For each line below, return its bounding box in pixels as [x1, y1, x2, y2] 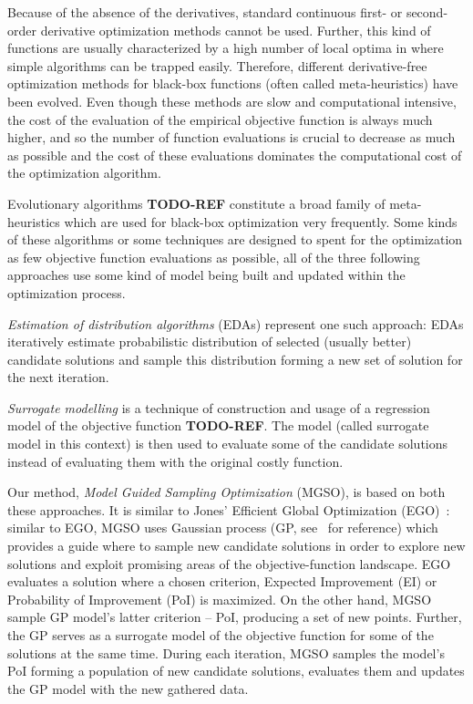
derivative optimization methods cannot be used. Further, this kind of [40, 20, 431, 39]
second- [406, 3, 448, 21]
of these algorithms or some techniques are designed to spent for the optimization [7, 230, 463, 249]
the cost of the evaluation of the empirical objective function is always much [7, 109, 433, 129]
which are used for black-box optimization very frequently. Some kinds [64, 212, 458, 231]
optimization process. [7, 283, 126, 302]
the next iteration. [7, 368, 109, 387]
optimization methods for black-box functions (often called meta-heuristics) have [7, 74, 458, 93]
